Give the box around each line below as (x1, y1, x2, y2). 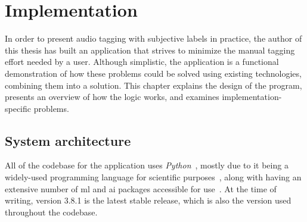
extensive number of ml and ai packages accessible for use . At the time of (5, 182, 277, 195)
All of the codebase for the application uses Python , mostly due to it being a (5, 159, 289, 171)
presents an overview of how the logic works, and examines (5, 90, 219, 103)
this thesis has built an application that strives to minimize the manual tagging (5, 43, 295, 56)
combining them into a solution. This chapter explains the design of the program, (5, 79, 302, 91)
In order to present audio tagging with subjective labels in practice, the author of (5, 32, 302, 45)
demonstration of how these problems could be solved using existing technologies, (5, 67, 302, 79)
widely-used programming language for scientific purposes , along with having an (5, 171, 302, 183)
